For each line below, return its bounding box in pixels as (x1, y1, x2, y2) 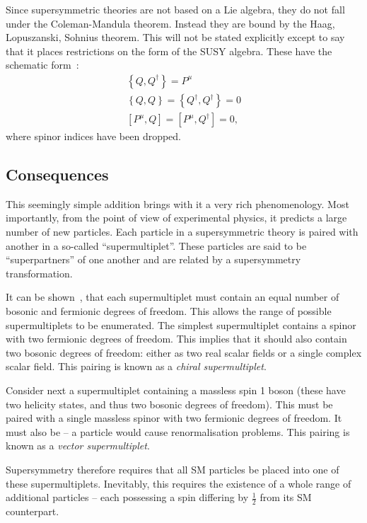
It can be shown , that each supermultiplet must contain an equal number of (6, 289, 339, 304)
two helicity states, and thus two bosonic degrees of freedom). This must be (6, 396, 333, 411)
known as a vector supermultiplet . (6, 438, 150, 453)
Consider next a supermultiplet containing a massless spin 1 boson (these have (6, 382, 346, 397)
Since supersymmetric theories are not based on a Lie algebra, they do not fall (6, 2, 345, 16)
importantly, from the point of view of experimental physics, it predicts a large (6, 210, 347, 225)
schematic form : (6, 57, 79, 72)
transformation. (6, 265, 73, 280)
